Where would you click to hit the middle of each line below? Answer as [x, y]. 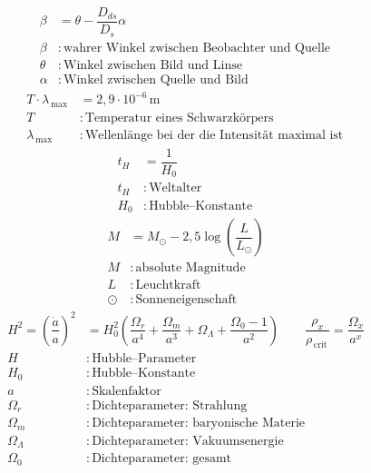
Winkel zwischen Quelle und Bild [156, 79]
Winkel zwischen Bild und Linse [153, 65]
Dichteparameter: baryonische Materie [199, 424]
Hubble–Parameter [144, 359]
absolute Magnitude [190, 268]
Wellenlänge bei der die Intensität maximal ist [214, 136]
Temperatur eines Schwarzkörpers [179, 118]
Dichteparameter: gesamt [162, 459]
